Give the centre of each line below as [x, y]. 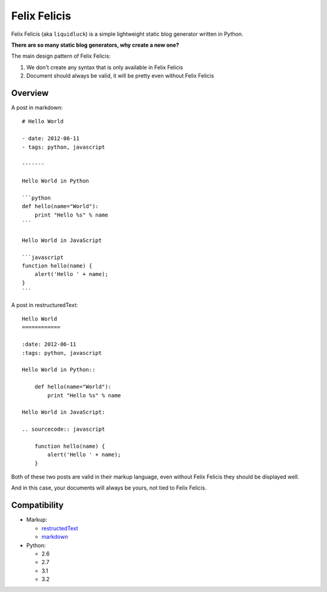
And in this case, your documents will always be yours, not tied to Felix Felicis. [109, 488]
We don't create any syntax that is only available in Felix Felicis [105, 67]
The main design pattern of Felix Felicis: [61, 56]
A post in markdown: [37, 108]
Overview [30, 93]
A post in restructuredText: [45, 305]
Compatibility [37, 506]
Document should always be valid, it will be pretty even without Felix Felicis [120, 76]
